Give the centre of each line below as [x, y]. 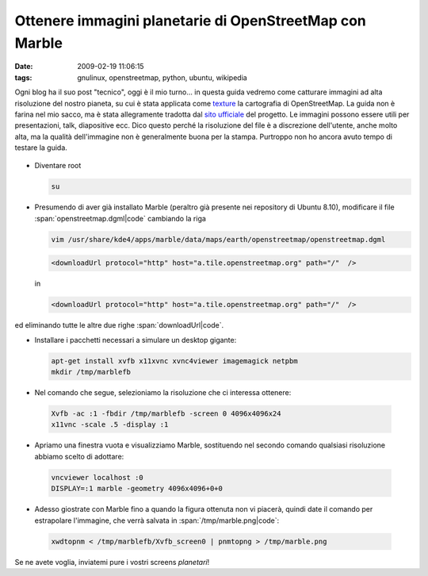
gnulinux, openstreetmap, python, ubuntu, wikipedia [162, 77]
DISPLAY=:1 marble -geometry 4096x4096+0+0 [137, 489]
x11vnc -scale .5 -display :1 [110, 425]
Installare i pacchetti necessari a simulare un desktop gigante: [136, 340]
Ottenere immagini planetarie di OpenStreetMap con [190, 21]
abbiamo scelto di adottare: [79, 456]
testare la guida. [41, 148]
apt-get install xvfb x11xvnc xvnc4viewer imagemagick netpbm [174, 361]
